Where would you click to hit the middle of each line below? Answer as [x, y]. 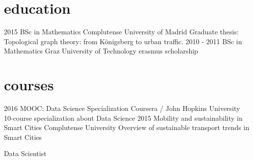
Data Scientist [25, 153]
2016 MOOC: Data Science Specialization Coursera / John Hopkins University [122, 108]
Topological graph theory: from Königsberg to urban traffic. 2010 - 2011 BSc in [123, 41]
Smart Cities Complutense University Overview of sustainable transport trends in [127, 127]
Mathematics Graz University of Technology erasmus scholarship [101, 51]
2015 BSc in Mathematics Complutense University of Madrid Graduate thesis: [121, 32]
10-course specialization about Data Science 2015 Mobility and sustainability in [123, 118]
